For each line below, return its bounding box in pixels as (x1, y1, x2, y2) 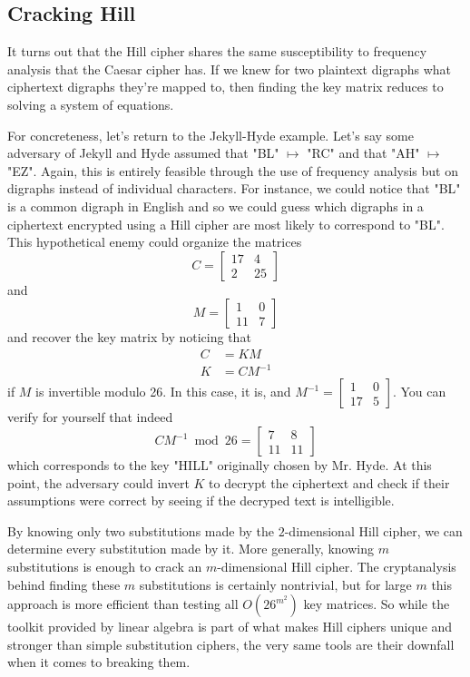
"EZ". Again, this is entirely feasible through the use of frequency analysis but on (7, 161, 458, 180)
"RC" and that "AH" (307, 143, 420, 162)
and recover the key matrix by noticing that (7, 328, 251, 347)
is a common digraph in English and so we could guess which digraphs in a (7, 196, 424, 215)
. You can (392, 382, 446, 401)
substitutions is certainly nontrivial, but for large (139, 574, 412, 594)
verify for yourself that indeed (7, 407, 173, 427)
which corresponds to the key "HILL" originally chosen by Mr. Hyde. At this (7, 456, 432, 475)
